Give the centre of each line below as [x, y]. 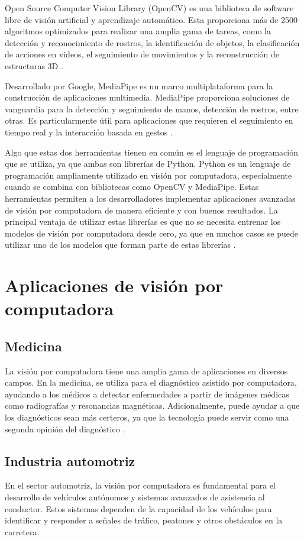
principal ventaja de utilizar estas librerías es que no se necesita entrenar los [143, 222]
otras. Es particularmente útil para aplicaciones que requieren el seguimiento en [149, 120]
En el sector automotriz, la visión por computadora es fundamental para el [140, 485]
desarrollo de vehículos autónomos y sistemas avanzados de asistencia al [135, 497]
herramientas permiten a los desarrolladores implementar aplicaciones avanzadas [150, 198]
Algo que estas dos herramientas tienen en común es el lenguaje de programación [151, 152]
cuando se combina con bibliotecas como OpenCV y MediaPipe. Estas [132, 187]
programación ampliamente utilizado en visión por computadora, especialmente [148, 175]
